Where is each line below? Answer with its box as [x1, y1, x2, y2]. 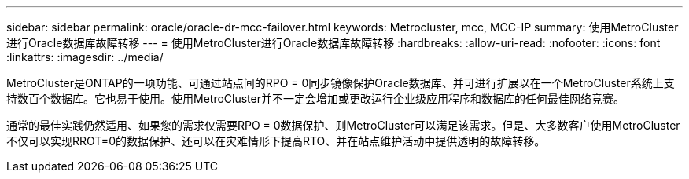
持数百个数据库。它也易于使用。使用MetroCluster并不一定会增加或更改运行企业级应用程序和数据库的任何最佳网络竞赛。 [6, 92, 625, 105]
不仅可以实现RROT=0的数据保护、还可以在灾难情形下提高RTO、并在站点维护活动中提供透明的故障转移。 [6, 134, 546, 148]
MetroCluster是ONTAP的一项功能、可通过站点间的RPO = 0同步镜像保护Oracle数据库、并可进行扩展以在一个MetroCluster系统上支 [6, 76, 675, 89]
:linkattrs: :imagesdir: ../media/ [6, 50, 164, 64]
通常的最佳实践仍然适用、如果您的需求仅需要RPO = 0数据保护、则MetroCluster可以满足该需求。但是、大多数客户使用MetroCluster [6, 119, 680, 132]
